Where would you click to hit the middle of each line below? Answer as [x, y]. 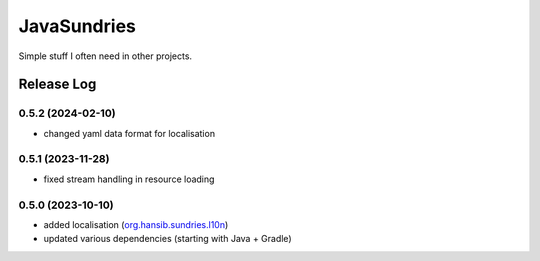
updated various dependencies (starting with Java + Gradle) [167, 239]
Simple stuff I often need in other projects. [105, 56]
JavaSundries [77, 26]
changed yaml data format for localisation [129, 133]
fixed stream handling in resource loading [129, 179]
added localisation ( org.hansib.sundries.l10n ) [136, 224]
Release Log [57, 84]
